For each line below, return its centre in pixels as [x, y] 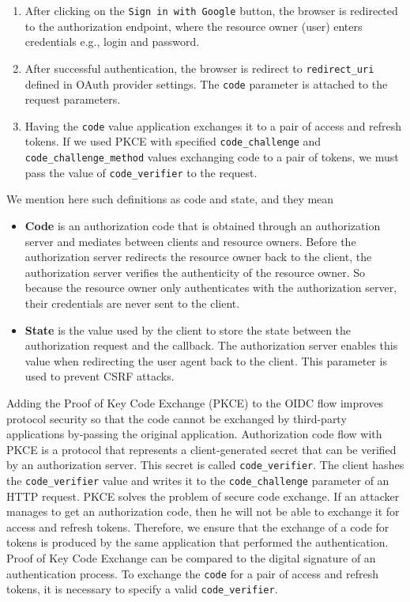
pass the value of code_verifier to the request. [141, 172]
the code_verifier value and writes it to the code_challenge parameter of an [198, 480]
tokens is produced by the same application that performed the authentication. [197, 542]
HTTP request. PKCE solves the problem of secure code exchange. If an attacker [203, 496]
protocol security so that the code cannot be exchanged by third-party [177, 418]
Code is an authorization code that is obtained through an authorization [203, 225]
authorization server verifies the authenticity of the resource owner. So [195, 272]
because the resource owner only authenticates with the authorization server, [211, 288]
